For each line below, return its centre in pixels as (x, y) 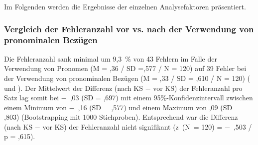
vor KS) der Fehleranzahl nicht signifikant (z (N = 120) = (132, 126)
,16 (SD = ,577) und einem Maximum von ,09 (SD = (159, 107)
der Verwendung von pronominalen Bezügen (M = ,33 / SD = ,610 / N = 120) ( (127, 78)
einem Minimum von (35, 107)
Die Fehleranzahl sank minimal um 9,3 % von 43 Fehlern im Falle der (111, 58)
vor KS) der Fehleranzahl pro (198, 88)
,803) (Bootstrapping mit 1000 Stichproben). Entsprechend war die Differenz (121, 117)
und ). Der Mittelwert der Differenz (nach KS (73, 88)
